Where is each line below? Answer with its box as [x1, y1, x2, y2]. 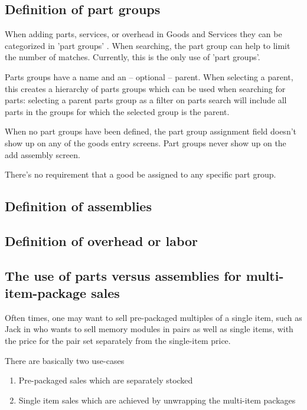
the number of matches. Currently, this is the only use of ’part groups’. [5, 51, 260, 63]
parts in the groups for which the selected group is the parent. [5, 105, 230, 117]
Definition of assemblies [5, 197, 152, 215]
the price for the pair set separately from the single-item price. [5, 334, 231, 347]
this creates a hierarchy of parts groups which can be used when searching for [5, 82, 286, 94]
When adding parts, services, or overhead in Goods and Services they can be [5, 28, 282, 40]
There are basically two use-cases [5, 354, 125, 366]
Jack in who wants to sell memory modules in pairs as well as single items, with [5, 323, 293, 335]
